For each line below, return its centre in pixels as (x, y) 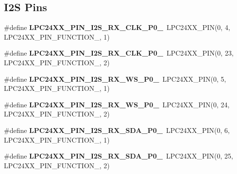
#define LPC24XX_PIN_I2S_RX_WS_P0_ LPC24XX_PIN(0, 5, (115, 79)
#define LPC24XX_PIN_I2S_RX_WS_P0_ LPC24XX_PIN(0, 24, (117, 104)
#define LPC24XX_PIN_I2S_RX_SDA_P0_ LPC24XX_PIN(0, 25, (118, 156)
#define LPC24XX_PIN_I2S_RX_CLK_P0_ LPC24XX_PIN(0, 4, (117, 27)
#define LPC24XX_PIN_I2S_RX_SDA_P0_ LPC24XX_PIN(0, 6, (117, 130)
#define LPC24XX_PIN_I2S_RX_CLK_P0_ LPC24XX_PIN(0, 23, (119, 53)
